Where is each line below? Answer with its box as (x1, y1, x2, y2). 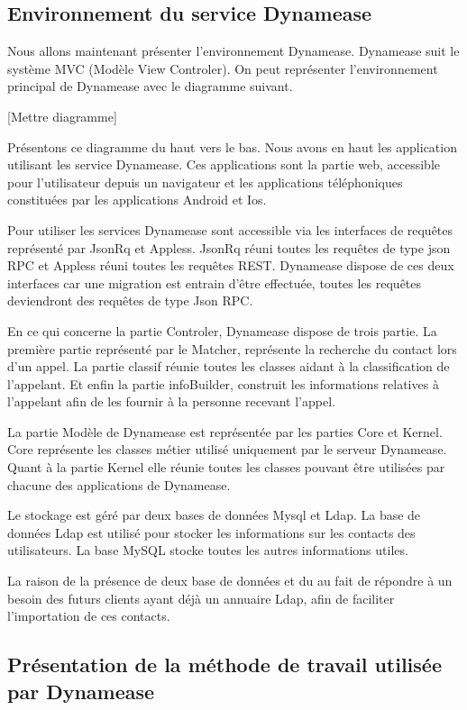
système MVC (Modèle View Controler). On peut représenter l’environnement (7, 59, 438, 77)
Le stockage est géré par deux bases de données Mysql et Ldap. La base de (7, 505, 421, 524)
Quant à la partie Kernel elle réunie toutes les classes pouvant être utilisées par (7, 458, 445, 477)
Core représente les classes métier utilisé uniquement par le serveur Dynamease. (7, 440, 447, 459)
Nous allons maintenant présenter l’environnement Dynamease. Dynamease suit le (7, 41, 460, 60)
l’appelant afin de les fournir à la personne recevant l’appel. (7, 392, 335, 411)
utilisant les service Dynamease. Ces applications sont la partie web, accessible (7, 155, 441, 174)
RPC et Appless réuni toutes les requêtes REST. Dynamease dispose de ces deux (7, 256, 454, 275)
